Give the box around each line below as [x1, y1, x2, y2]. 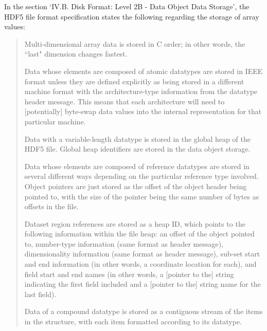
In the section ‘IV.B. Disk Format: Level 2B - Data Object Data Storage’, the [4, 1, 250, 11]
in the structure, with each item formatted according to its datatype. [24, 316, 242, 327]
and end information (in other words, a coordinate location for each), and [24, 259, 257, 269]
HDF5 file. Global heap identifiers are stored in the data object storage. [24, 143, 251, 154]
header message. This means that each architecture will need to [24, 96, 225, 106]
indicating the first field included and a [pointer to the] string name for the [24, 279, 261, 289]
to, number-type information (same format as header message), [24, 238, 224, 249]
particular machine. [24, 116, 86, 126]
